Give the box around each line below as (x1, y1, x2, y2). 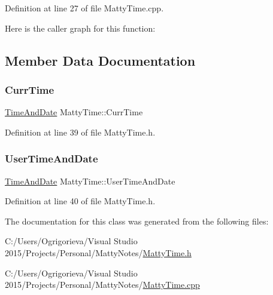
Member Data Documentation (5, 51, 196, 69)
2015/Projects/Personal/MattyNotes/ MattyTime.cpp (5, 278, 200, 291)
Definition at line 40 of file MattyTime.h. (5, 195, 156, 207)
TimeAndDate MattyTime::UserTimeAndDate (5, 174, 175, 187)
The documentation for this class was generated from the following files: (5, 214, 269, 227)
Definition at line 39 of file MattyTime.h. (5, 125, 156, 138)
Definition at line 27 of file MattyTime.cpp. (5, 2, 164, 14)
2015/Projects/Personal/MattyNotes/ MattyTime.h (5, 246, 192, 259)
